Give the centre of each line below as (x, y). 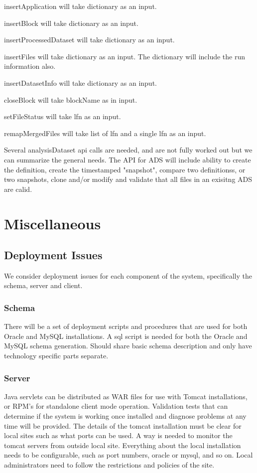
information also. (30, 66)
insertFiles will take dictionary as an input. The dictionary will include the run (125, 56)
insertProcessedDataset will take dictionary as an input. (89, 40)
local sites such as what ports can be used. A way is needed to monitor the (118, 435)
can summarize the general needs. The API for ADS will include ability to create (128, 159)
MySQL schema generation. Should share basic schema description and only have (128, 346)
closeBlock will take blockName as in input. (71, 99)
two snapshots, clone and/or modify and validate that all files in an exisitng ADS (128, 179)
